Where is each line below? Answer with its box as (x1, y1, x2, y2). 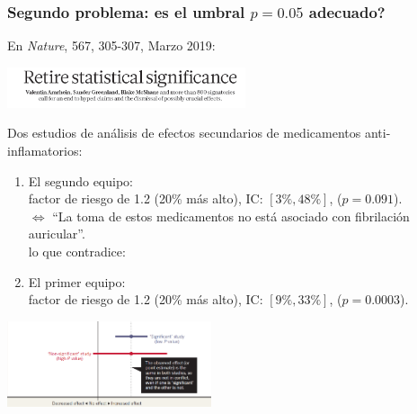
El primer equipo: (28, 272, 126, 291)
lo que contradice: (28, 242, 126, 261)
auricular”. (28, 224, 85, 243)
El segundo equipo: (28, 171, 133, 190)
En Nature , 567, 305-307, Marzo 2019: (7, 36, 216, 55)
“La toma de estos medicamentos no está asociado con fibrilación (52, 206, 410, 225)
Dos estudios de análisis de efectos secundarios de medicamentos (7, 123, 361, 142)
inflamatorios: (7, 141, 83, 160)
